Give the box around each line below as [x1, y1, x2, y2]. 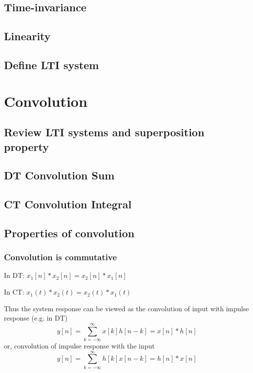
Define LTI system [4, 57, 99, 72]
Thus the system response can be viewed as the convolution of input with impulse [4, 303, 249, 313]
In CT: [4, 287, 24, 297]
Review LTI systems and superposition [4, 124, 205, 140]
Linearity [4, 28, 51, 44]
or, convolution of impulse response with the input [4, 340, 155, 350]
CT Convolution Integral [4, 197, 132, 212]
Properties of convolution [4, 225, 135, 240]
